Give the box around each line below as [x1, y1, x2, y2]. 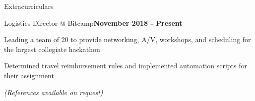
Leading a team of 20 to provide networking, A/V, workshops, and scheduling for [4, 34, 251, 45]
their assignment [4, 70, 54, 80]
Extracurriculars [4, 1, 54, 11]
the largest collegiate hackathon [4, 44, 100, 54]
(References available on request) [4, 87, 103, 97]
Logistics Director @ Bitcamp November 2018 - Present [4, 17, 183, 28]
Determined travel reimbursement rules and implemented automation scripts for [4, 60, 247, 71]
